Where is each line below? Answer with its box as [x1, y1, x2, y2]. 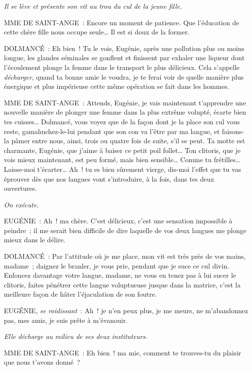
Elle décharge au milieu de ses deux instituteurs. [4, 331, 148, 341]
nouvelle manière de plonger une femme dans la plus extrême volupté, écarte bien [4, 107, 246, 117]
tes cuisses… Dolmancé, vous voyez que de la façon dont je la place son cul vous [4, 116, 240, 126]
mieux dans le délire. [4, 235, 66, 245]
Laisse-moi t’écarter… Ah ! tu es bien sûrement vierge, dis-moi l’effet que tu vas [4, 164, 241, 174]
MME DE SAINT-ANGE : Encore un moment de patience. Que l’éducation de [4, 17, 239, 27]
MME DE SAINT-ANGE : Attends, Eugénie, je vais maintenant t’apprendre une [4, 97, 246, 107]
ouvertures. [4, 183, 37, 193]
